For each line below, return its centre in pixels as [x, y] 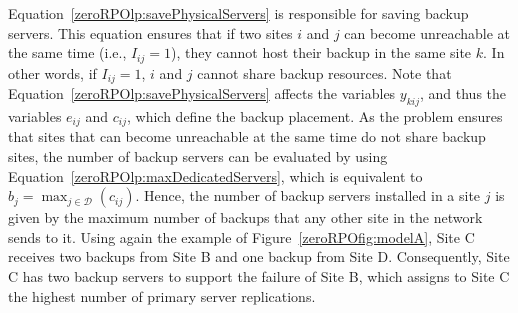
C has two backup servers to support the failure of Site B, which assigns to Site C [259, 275]
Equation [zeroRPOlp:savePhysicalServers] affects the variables [202, 93]
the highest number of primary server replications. [162, 295]
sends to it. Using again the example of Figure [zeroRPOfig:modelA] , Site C [241, 236]
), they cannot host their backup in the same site [321, 52]
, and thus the [463, 93]
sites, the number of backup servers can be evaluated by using [198, 155]
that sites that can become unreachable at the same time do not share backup [247, 136]
